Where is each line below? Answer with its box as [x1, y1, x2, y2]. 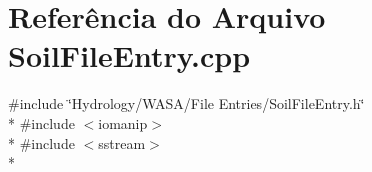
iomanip [98, 112, 148, 133]
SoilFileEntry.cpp [8, 35, 251, 76]
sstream [98, 132, 146, 153]
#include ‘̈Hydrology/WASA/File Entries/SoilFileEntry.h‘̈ [8, 93, 365, 114]
